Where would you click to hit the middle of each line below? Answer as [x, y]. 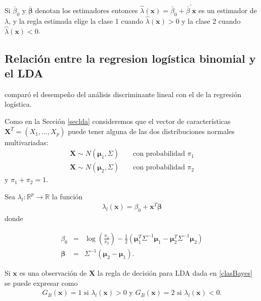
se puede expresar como [41, 283]
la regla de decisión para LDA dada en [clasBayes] [175, 272]
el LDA [24, 73]
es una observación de [53, 272]
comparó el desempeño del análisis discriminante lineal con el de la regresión [123, 94]
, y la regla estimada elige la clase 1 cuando [76, 20]
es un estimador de [228, 10]
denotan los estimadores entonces [86, 10]
